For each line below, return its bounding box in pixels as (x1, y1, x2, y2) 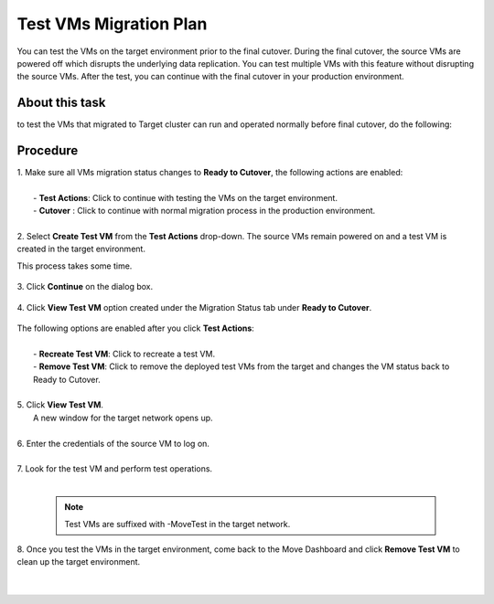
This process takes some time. (16, 260, 133, 271)
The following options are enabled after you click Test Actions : (16, 323, 255, 334)
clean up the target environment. (16, 556, 141, 567)
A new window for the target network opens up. (33, 412, 214, 423)
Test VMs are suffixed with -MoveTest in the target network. (64, 518, 291, 529)
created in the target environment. (16, 243, 146, 255)
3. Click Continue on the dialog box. (16, 281, 154, 292)
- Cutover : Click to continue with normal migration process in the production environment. (33, 206, 376, 217)
